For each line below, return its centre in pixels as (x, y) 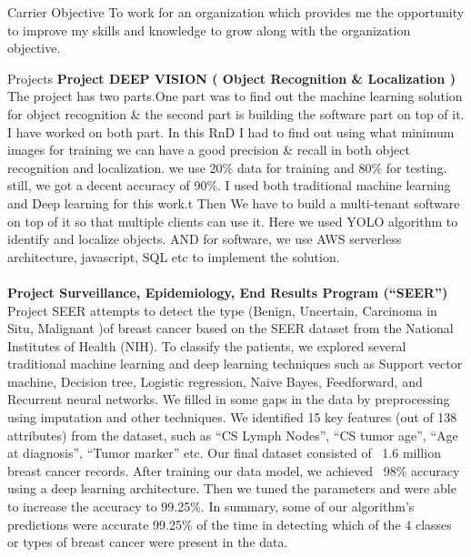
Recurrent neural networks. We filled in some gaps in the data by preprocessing (229, 399)
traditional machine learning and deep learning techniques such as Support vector (235, 364)
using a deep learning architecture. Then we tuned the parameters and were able (232, 488)
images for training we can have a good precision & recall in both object (209, 150)
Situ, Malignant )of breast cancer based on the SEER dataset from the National (230, 328)
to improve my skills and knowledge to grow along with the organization (209, 30)
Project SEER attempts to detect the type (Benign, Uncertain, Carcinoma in (222, 310)
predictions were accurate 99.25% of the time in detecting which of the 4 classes (230, 524)
